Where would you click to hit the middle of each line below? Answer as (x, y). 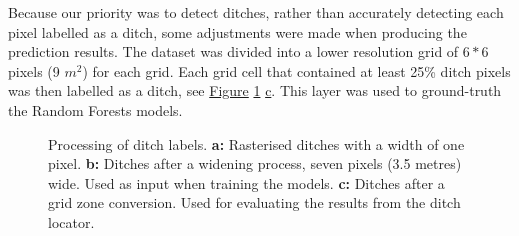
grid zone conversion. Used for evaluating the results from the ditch (254, 202)
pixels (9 (34, 70)
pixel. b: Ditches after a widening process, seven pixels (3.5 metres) (255, 163)
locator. (71, 221)
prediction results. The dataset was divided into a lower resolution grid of (233, 51)
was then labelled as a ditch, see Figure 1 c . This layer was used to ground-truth (255, 90)
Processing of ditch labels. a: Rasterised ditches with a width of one (256, 143)
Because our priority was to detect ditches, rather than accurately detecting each (256, 12)
